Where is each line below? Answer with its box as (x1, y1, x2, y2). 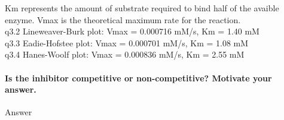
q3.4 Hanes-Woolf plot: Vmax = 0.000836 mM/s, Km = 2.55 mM (5, 48, 245, 61)
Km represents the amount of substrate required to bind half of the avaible (5, 2, 279, 14)
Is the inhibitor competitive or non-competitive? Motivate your (5, 71, 272, 84)
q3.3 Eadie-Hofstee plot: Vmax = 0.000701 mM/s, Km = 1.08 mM (5, 36, 249, 49)
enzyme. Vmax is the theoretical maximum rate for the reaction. (5, 13, 241, 26)
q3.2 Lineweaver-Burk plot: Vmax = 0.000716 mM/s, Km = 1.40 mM (5, 25, 259, 37)
